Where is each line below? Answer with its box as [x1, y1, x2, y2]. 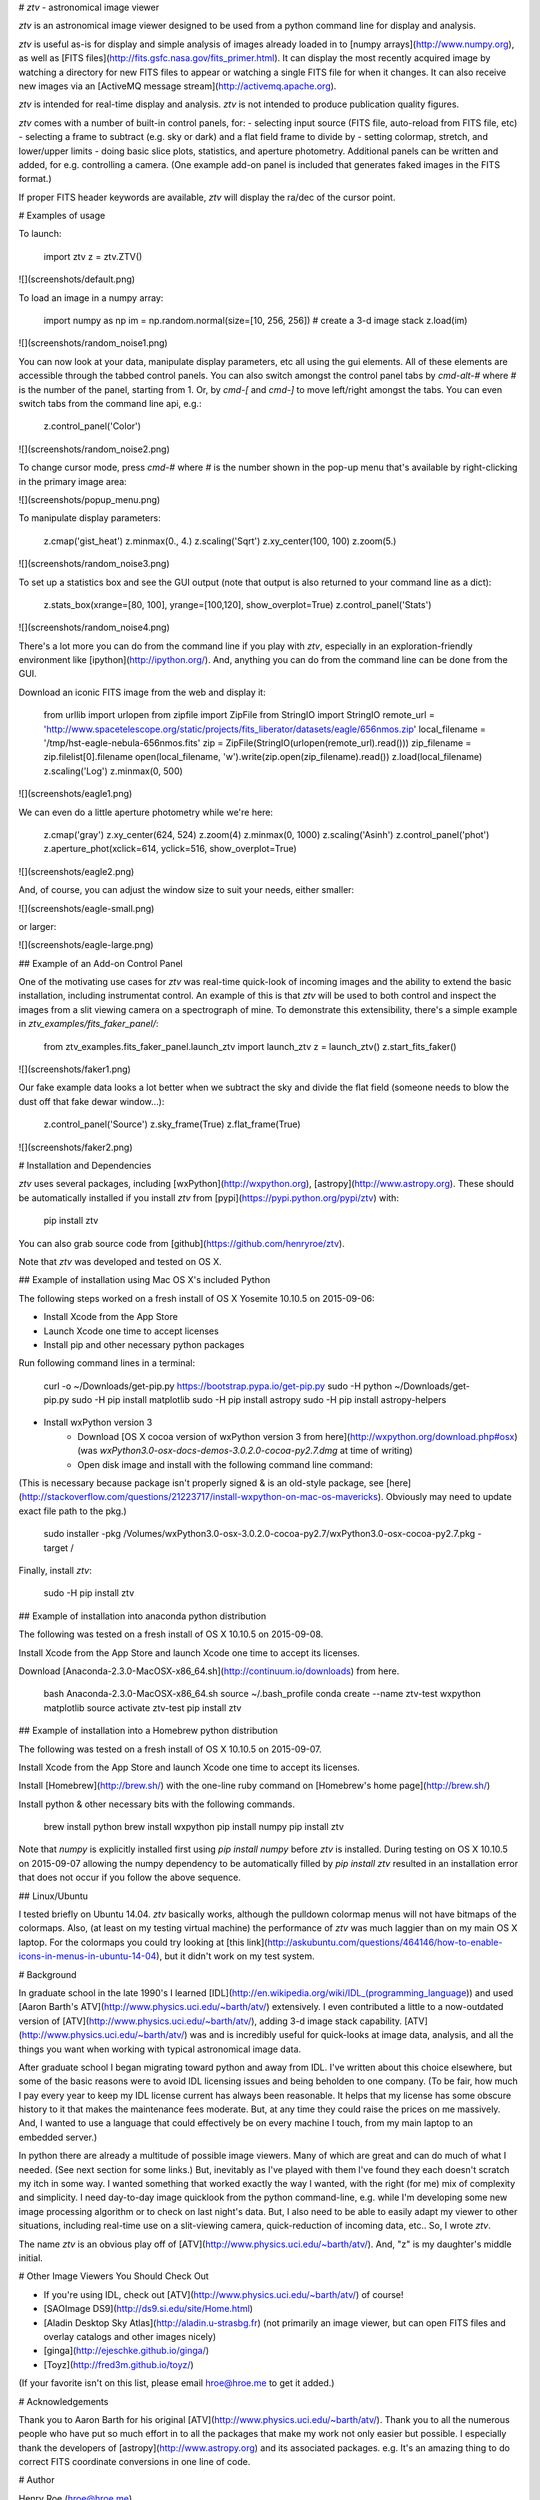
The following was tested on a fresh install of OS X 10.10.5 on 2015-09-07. [18, 1743, 322, 1755]
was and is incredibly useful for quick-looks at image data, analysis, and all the [189, 2029, 514, 2041]
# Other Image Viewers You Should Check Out [18, 2270, 209, 2282]
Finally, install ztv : [18, 1564, 92, 1576]
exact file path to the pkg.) [18, 1505, 127, 1517]
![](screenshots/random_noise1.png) [18, 337, 169, 349]
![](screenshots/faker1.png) [18, 1063, 132, 1075]
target [43, 1541, 69, 1554]
